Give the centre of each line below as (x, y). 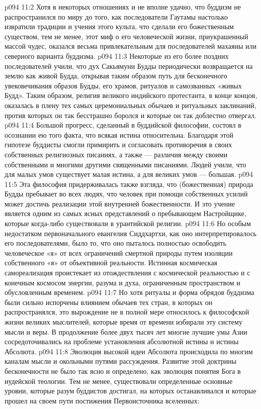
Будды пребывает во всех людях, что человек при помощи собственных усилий (126, 194)
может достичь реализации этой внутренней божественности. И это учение (120, 203)
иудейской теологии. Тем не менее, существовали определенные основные (119, 381)
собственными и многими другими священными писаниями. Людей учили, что (125, 164)
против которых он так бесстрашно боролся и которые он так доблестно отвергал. (130, 115)
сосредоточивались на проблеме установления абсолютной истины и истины (122, 341)
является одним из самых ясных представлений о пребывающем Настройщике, (125, 213)
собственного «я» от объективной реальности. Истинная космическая (111, 263)
